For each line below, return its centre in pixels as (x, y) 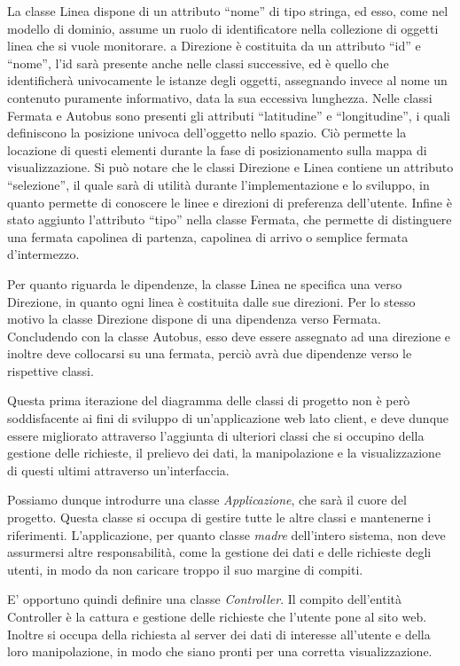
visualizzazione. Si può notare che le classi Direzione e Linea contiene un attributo (230, 167)
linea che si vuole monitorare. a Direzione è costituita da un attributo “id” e (214, 46)
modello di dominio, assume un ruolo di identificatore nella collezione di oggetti (223, 28)
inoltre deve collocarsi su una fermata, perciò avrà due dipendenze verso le (210, 353)
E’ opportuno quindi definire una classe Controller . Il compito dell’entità (205, 599)
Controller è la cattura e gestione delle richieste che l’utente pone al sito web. (217, 616)
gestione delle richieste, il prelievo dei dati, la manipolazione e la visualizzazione (224, 453)
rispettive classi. (51, 370)
